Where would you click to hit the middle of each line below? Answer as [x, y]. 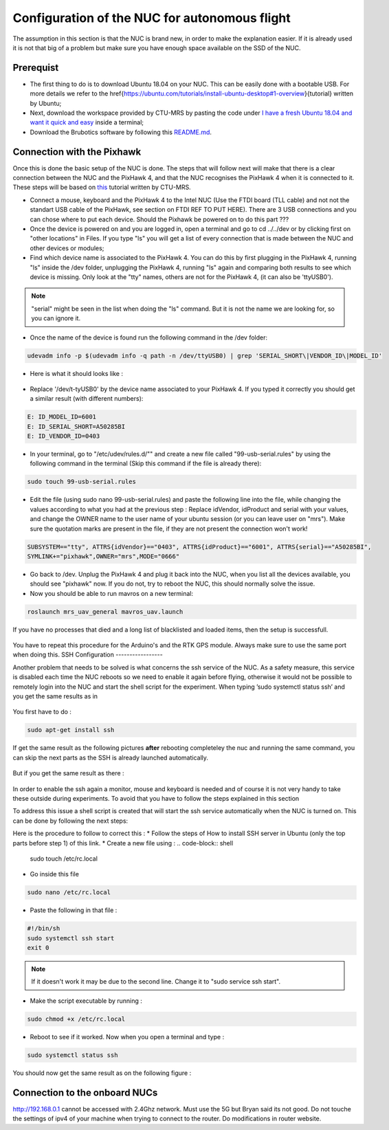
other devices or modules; [67, 248]
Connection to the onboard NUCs [85, 1093]
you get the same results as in [55, 696]
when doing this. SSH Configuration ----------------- [88, 655]
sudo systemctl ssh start [71, 938]
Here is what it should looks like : [77, 373]
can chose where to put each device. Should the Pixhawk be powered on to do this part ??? [159, 219]
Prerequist [36, 68]
